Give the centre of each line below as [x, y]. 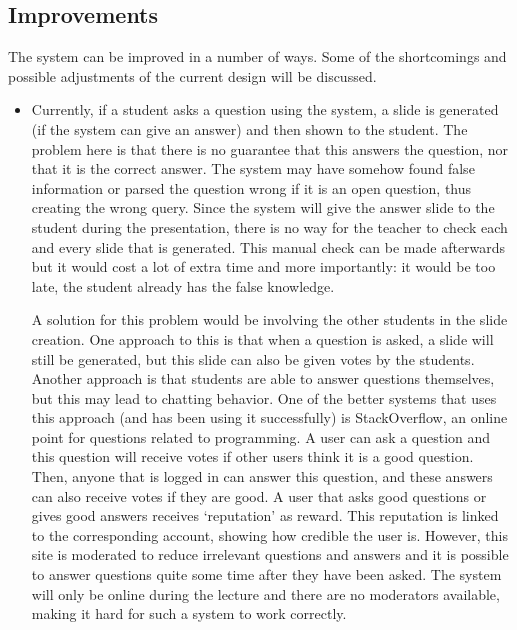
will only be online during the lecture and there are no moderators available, [265, 593]
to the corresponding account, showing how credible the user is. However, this [269, 534]
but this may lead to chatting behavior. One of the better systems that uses [264, 397]
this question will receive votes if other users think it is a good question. [252, 456]
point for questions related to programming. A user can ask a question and [261, 436]
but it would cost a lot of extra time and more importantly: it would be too [263, 266]
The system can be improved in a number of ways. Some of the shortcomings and [257, 56]
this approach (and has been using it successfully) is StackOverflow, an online [269, 417]
